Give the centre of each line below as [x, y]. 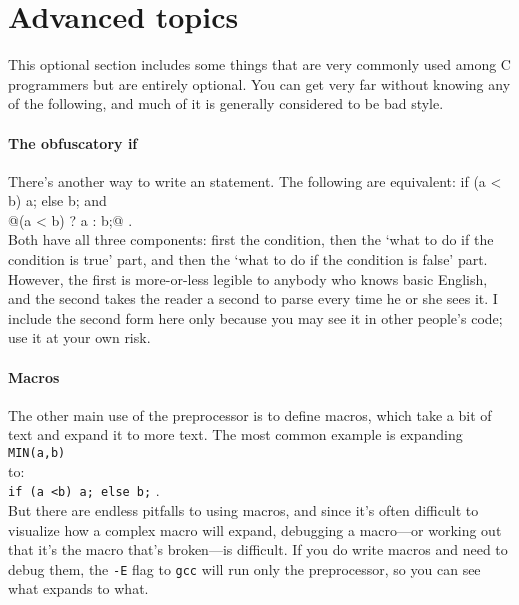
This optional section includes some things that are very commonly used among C [259, 64]
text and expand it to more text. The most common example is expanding [235, 434]
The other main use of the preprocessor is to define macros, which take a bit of [250, 414]
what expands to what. [78, 588]
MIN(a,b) [37, 453]
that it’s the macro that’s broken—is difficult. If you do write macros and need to [258, 549]
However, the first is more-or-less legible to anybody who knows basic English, [248, 278]
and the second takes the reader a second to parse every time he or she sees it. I [253, 298]
